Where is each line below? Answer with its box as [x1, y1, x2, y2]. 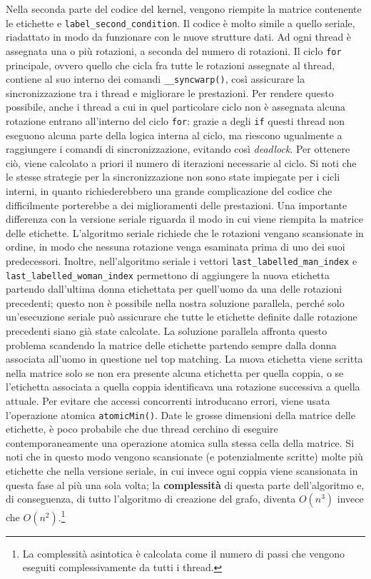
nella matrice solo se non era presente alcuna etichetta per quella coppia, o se [6, 365, 344, 380]
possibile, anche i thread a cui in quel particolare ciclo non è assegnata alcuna [6, 99, 346, 114]
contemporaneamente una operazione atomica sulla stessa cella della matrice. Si [6, 435, 355, 450]
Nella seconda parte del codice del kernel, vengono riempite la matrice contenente [6, 1, 362, 16]
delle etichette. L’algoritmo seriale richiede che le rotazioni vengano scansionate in [6, 225, 364, 240]
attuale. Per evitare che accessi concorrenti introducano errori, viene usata [6, 393, 330, 408]
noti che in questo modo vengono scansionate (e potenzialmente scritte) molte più [6, 449, 363, 464]
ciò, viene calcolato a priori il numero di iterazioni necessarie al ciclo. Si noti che [6, 155, 357, 170]
